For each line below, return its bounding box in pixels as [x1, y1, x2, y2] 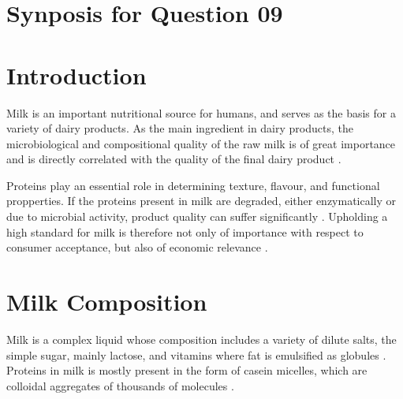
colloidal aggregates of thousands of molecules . [6, 377, 234, 393]
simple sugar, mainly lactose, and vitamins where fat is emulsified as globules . [6, 346, 386, 363]
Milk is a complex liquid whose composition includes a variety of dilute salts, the [6, 330, 397, 347]
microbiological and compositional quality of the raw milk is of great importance [6, 135, 396, 151]
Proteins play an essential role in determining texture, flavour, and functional [6, 177, 380, 193]
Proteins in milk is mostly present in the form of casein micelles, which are [6, 362, 368, 378]
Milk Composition [6, 285, 207, 318]
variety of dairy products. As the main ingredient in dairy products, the [6, 120, 353, 136]
